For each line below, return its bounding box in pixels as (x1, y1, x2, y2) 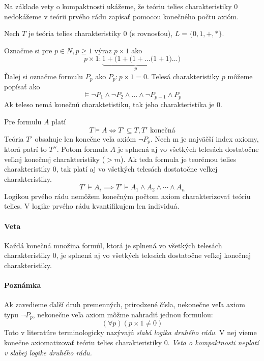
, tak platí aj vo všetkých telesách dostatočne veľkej (56, 163, 218, 174)
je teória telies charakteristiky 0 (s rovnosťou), (28, 28, 173, 39)
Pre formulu (4, 116, 42, 126)
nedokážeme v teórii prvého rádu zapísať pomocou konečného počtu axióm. (4, 11, 239, 21)
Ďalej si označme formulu (4, 71, 83, 81)
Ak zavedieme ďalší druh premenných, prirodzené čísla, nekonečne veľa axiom (4, 299, 245, 310)
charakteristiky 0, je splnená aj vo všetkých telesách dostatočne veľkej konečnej (4, 250, 251, 260)
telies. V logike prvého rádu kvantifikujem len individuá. (4, 201, 180, 211)
